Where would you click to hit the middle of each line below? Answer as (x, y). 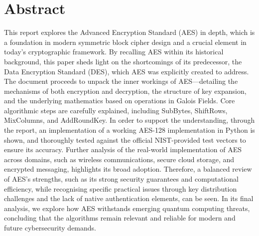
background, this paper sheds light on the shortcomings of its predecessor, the (123, 61)
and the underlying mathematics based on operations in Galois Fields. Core (120, 101)
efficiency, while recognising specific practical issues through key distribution (121, 188)
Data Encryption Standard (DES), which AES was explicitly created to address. (127, 71)
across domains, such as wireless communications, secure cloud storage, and (119, 159)
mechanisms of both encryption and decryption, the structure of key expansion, (125, 91)
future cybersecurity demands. (50, 228)
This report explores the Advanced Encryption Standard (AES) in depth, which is (129, 32)
